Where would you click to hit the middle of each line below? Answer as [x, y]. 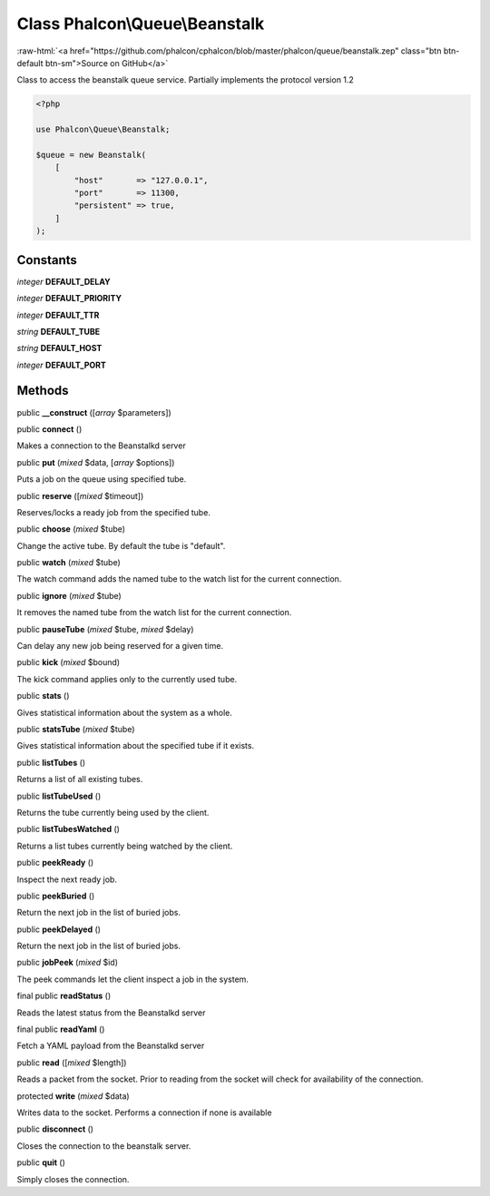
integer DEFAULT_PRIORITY [69, 299]
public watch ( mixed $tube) [69, 563]
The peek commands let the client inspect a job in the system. [133, 979]
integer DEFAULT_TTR [58, 315]
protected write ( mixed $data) [73, 1096]
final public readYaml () [61, 1029]
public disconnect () [55, 1129]
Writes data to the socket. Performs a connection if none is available [144, 1113]
